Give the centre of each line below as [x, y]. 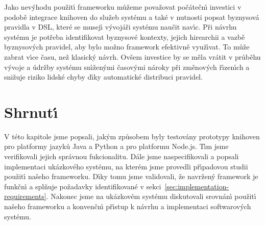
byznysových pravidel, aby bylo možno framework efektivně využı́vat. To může [127, 47]
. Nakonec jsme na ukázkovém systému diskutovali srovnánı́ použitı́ [151, 196]
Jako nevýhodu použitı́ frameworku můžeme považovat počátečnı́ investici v [123, 7]
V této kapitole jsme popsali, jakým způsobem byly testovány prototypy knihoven [132, 136]
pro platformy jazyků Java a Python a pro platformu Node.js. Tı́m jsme [116, 146]
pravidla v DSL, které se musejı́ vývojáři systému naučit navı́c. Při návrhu [121, 27]
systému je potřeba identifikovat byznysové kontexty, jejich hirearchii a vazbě [125, 36]
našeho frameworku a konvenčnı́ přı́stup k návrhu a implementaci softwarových [128, 206]
